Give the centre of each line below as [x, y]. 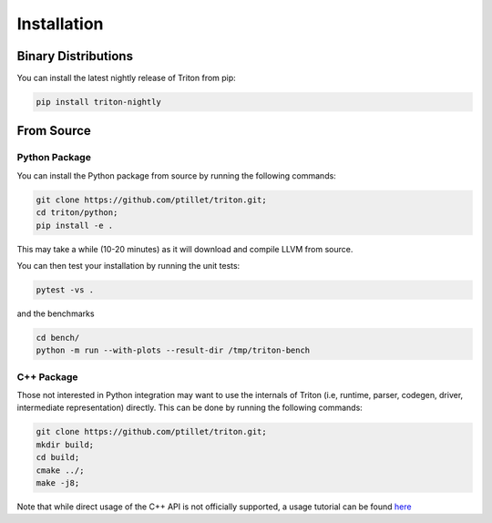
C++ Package [47, 376]
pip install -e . [75, 225]
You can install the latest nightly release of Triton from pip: [126, 78]
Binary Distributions [75, 56]
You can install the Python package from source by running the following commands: [176, 175]
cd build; [58, 457]
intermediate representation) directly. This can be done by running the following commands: [190, 408]
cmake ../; [60, 470]
